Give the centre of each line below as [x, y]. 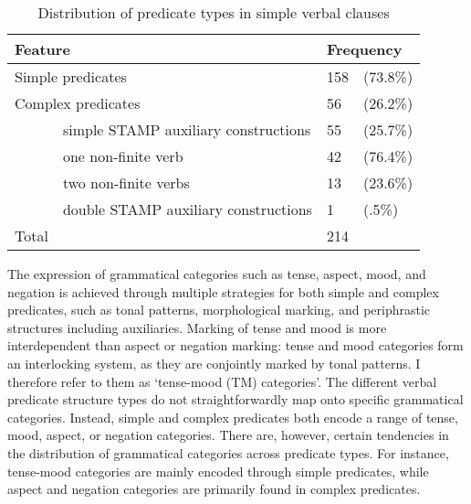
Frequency [364, 49]
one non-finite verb [123, 156]
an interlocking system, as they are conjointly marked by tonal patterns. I [214, 363]
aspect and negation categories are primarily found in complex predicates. [214, 489]
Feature [42, 49]
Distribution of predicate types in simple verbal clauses [214, 12]
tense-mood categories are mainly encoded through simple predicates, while [218, 471]
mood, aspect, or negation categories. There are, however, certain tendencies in [228, 435]
